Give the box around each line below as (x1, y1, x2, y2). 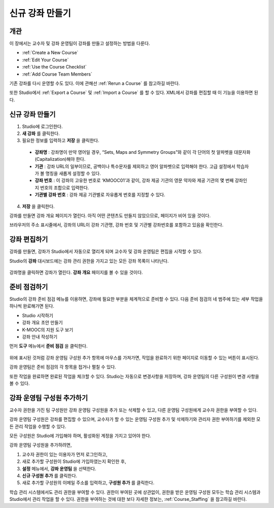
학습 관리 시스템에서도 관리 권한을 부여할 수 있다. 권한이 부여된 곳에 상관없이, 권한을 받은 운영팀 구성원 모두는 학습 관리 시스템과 (9, 489, 261, 495)
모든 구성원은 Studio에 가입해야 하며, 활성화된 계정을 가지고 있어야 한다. (9, 432, 152, 438)
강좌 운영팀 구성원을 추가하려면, (9, 442, 72, 448)
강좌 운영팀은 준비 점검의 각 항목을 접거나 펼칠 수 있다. (9, 364, 116, 370)
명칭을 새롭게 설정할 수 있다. (45, 171, 101, 177)
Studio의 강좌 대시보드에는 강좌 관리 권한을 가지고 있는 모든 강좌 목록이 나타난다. (9, 258, 169, 264)
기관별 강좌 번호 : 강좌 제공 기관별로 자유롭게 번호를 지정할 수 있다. (35, 192, 165, 198)
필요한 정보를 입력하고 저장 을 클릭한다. (22, 138, 99, 144)
